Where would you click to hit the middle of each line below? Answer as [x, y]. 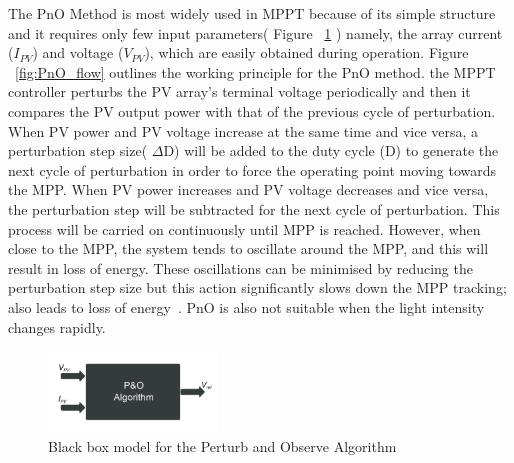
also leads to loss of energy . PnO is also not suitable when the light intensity [246, 306]
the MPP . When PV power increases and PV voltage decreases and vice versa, [248, 189]
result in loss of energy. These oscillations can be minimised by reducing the [240, 267]
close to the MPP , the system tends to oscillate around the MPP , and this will [248, 248]
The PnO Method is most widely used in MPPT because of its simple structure [252, 13]
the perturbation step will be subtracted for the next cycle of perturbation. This [254, 208]
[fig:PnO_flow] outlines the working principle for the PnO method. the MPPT [255, 71]
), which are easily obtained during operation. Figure [306, 52]
